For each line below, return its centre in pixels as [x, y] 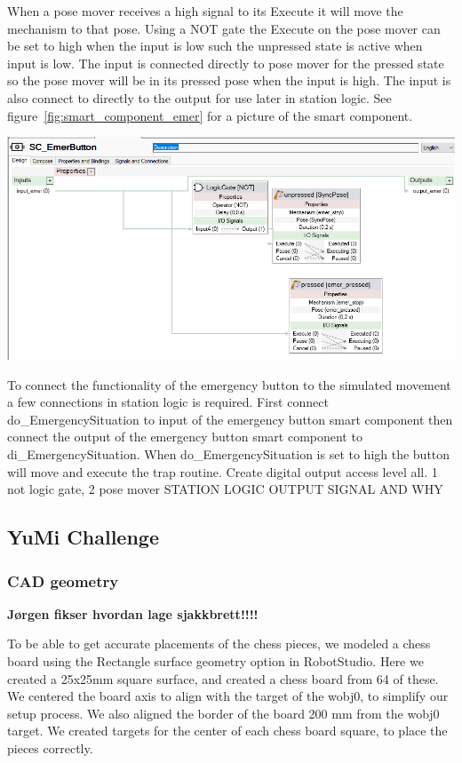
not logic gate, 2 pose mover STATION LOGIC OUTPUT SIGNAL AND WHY [225, 489]
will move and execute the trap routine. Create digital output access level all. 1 [223, 471]
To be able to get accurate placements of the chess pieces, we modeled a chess [219, 644]
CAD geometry [63, 580]
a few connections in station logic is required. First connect [168, 402]
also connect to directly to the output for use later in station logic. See [199, 97]
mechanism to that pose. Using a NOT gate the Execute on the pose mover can [224, 28]
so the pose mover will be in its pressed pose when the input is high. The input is [229, 80]
